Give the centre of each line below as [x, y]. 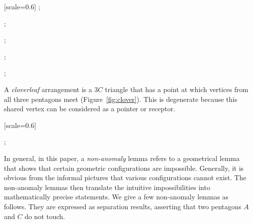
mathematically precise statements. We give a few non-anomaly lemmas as [116, 197]
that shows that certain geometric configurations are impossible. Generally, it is [124, 168]
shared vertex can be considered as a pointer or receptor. [90, 109]
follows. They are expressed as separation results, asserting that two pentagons [123, 206]
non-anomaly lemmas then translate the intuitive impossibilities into [107, 187]
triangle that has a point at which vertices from [177, 89]
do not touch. [45, 216]
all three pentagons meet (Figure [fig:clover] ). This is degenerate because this [121, 99]
